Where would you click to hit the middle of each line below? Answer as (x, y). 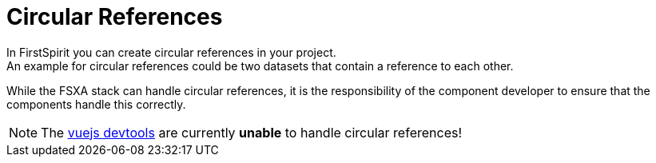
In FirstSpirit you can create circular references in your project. (171, 52)
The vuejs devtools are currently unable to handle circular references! (252, 132)
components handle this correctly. (96, 104)
